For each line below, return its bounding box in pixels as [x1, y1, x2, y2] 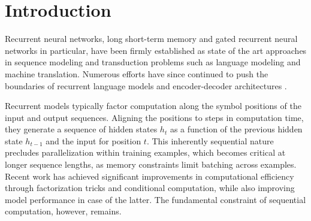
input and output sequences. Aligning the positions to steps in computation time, [5, 111, 304, 123]
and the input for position [46, 134, 141, 147]
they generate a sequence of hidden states [5, 123, 158, 135]
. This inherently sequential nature [146, 134, 274, 147]
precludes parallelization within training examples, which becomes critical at [5, 146, 286, 159]
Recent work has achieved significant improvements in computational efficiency [5, 169, 294, 182]
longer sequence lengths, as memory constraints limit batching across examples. [5, 158, 297, 171]
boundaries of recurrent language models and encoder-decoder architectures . [5, 79, 287, 92]
